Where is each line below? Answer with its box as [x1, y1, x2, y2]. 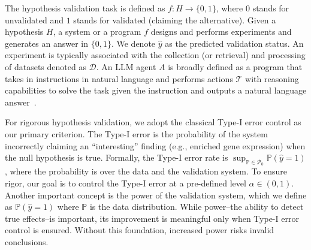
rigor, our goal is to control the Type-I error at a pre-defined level [5, 176, 246, 189]
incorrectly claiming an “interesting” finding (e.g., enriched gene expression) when [5, 139, 306, 152]
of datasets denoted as [5, 60, 86, 73]
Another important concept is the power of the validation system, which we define [5, 188, 307, 201]
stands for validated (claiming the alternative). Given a [73, 13, 276, 26]
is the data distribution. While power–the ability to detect [89, 200, 304, 213]
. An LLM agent [96, 60, 156, 73]
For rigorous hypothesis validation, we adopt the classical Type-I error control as [5, 116, 301, 128]
